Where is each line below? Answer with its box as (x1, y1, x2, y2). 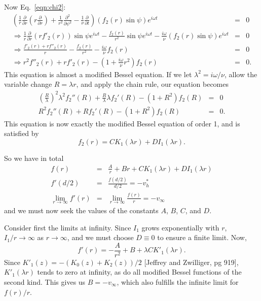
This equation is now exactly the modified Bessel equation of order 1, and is (4, 118, 240, 128)
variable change (4, 79, 52, 89)
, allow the (225, 69, 257, 79)
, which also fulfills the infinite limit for (117, 277, 239, 287)
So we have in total (4, 152, 64, 163)
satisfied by (4, 128, 39, 139)
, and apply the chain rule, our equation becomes (76, 79, 229, 89)
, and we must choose (67, 232, 134, 243)
